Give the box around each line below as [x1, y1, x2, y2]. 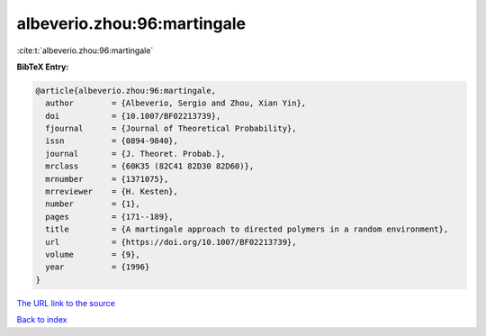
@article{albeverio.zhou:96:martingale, [35, 86, 216, 95]
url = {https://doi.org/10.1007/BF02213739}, [45, 237, 297, 247]
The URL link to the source [16, 297, 116, 308]
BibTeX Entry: [16, 61, 69, 72]
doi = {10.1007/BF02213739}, [45, 111, 221, 121]
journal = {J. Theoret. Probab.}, [45, 149, 226, 159]
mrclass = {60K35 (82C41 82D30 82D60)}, [45, 161, 255, 171]
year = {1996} [45, 262, 150, 272]
